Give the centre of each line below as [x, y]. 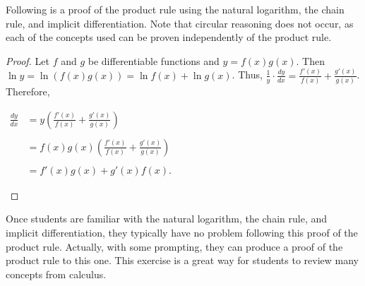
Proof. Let [28, 60]
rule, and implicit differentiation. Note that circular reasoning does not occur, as [180, 23]
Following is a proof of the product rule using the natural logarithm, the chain [175, 9]
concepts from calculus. [56, 274]
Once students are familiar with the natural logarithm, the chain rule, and [166, 219]
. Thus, [247, 75]
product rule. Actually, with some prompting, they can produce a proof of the [174, 246]
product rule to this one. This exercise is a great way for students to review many [182, 260]
